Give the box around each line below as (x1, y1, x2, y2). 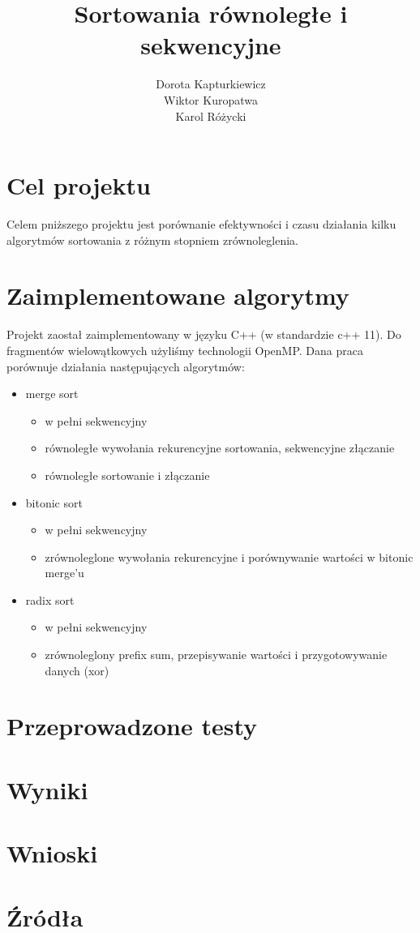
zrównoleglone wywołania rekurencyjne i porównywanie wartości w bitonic (45, 548, 414, 565)
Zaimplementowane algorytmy (6, 279, 349, 312)
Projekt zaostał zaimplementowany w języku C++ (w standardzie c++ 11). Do (6, 326, 401, 343)
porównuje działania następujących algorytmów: (6, 357, 245, 374)
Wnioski (6, 837, 98, 870)
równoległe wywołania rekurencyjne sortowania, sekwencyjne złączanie (45, 439, 395, 456)
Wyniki (6, 773, 88, 806)
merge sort (25, 385, 79, 402)
